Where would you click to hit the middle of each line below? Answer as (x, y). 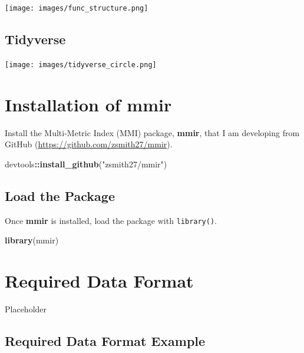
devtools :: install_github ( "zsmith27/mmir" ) (86, 164)
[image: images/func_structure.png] (77, 8)
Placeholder (26, 309)
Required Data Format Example (105, 340)
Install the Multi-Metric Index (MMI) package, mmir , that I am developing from (152, 132)
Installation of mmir (88, 104)
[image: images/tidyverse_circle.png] (81, 65)
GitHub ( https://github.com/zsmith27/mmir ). (89, 144)
